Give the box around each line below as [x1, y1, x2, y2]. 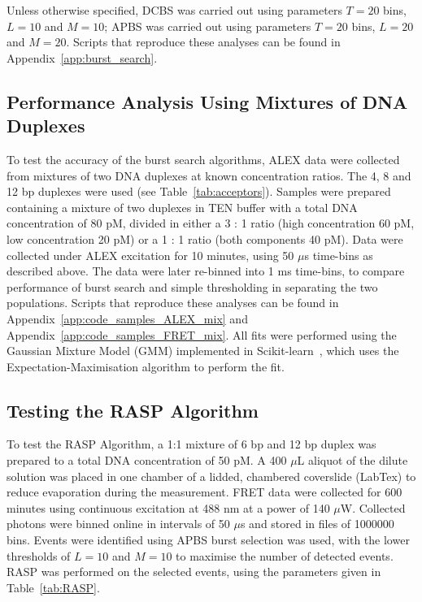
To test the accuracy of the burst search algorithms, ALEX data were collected [7, 150, 400, 167]
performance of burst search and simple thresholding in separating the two [7, 278, 378, 295]
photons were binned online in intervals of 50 [7, 515, 230, 532]
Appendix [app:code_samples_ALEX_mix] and [7, 310, 248, 327]
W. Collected [340, 499, 406, 516]
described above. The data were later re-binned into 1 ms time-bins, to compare [7, 262, 405, 279]
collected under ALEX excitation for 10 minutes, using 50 [7, 246, 294, 263]
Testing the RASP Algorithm [7, 397, 259, 422]
